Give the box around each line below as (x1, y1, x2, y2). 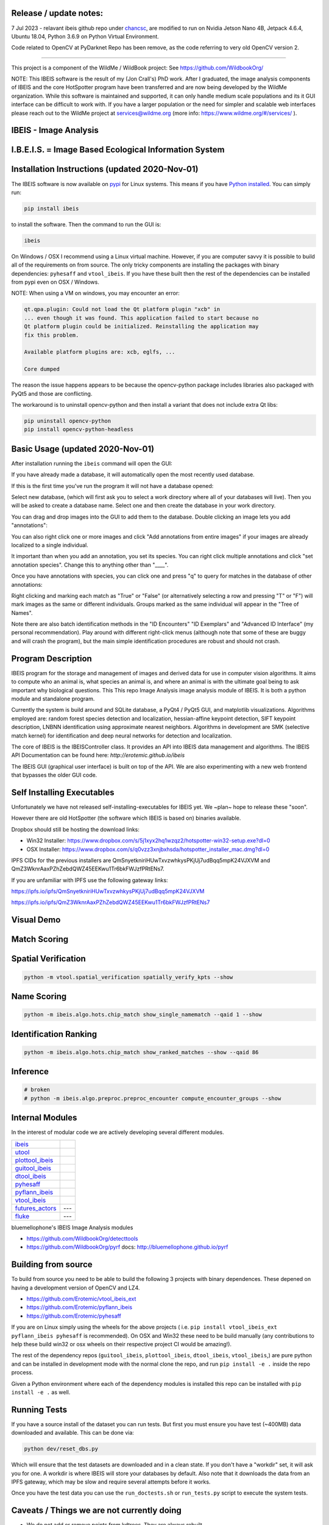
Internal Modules (11, 1113, 77, 1123)
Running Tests (11, 1404, 67, 1415)
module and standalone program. (11, 695, 95, 702)
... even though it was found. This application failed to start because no (24, 314, 259, 321)
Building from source (11, 1260, 93, 1270)
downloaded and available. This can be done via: (11, 1429, 134, 1437)
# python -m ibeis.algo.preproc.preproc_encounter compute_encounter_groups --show (24, 1095, 281, 1102)
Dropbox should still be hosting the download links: (11, 825, 140, 833)
